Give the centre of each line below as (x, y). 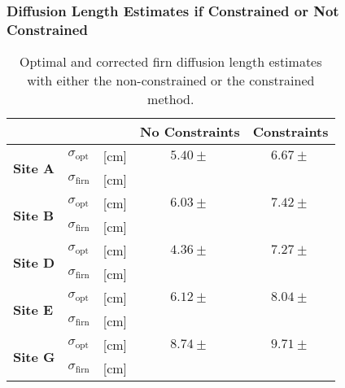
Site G (34, 356)
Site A (34, 168)
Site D (34, 262)
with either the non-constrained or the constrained (171, 81)
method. (171, 99)
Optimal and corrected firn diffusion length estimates (171, 62)
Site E (33, 309)
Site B (34, 215)
